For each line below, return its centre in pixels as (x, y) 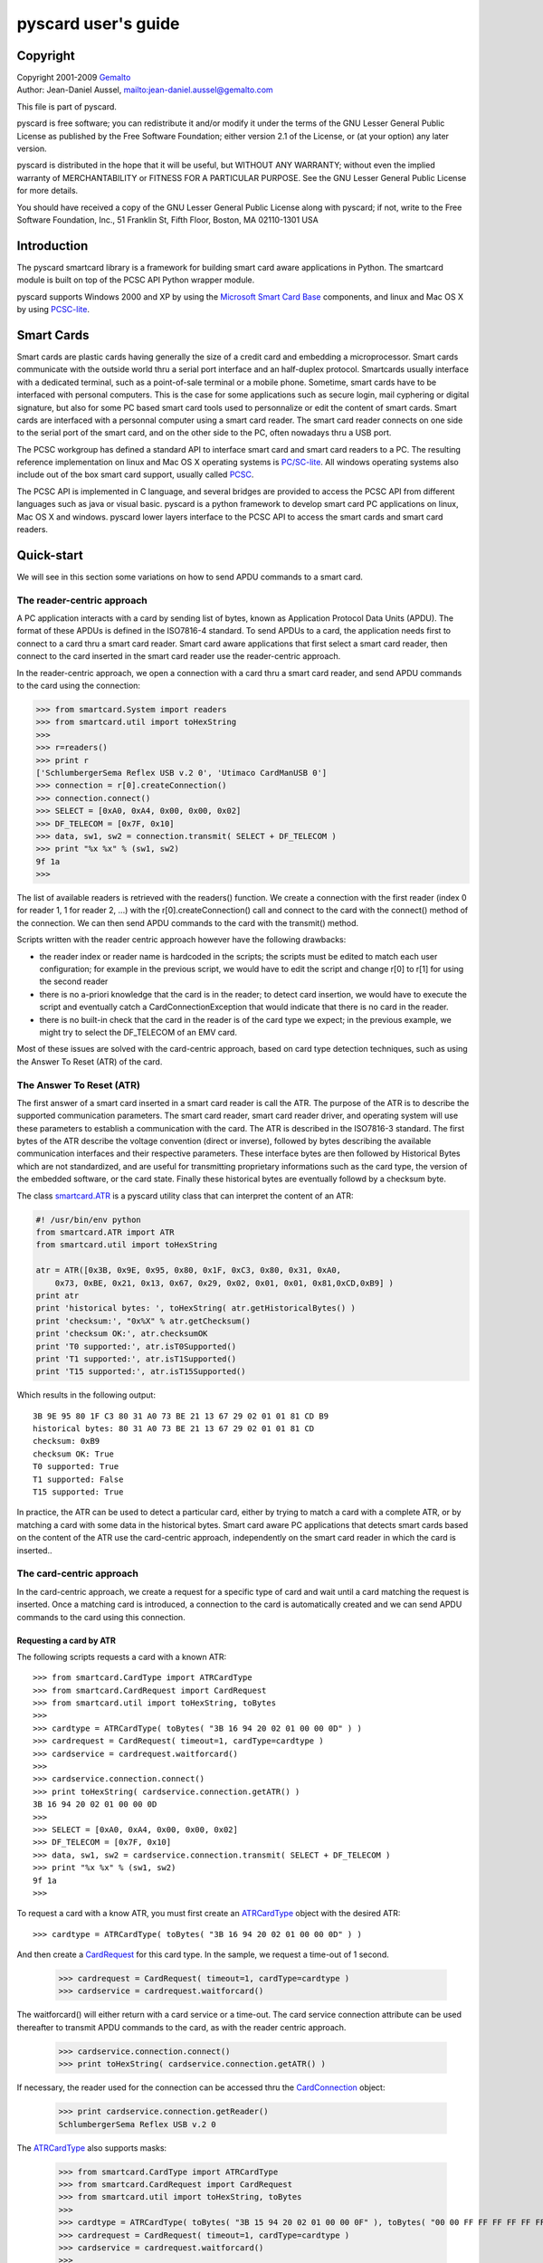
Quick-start (50, 555)
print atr (57, 1295)
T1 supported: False (78, 1479)
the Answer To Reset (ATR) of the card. (90, 1061)
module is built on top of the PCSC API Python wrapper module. (136, 280)
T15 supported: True (78, 1492)
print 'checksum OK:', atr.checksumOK (122, 1334)
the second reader (74, 981)
